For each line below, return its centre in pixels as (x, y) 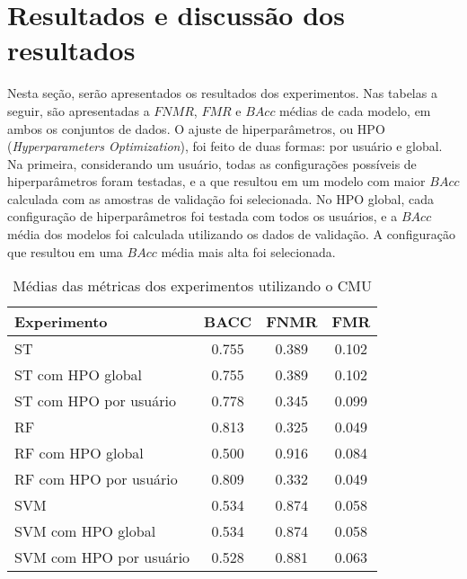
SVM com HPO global (85, 531)
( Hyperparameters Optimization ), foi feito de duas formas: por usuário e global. (225, 146)
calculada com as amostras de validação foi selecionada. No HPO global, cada (220, 198)
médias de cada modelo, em (355, 110)
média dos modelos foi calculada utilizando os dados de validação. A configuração (231, 234)
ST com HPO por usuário (95, 401)
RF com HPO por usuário (96, 479)
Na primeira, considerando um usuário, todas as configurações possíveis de (212, 163)
